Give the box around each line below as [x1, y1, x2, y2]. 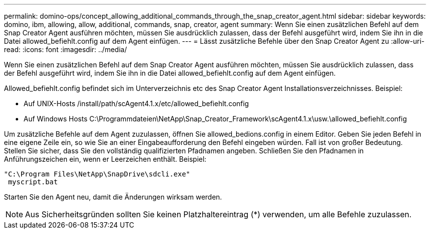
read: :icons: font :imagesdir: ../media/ [4, 45, 127, 54]
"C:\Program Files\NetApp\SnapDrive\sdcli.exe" [4, 170, 190, 178]
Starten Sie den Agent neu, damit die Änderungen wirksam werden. [4, 193, 222, 201]
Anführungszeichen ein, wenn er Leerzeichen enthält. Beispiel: [4, 155, 207, 163]
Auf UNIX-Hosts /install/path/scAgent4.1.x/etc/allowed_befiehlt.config [24, 99, 249, 108]
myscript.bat [8, 178, 58, 186]
